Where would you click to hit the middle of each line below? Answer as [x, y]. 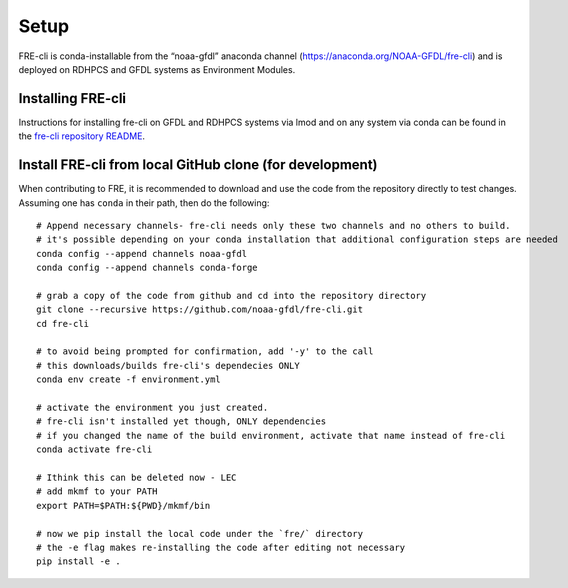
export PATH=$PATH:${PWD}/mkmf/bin [123, 505]
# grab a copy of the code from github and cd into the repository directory [231, 295]
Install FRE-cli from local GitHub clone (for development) [198, 165]
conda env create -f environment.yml [129, 379]
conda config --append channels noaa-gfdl [142, 253]
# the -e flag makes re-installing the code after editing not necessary [221, 547]
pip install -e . [78, 561]
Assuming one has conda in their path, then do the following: [144, 202]
